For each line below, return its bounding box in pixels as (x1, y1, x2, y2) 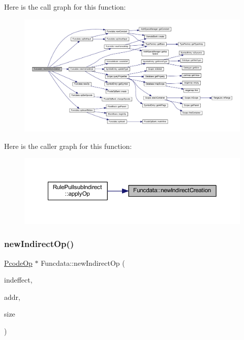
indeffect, (4, 274, 33, 285)
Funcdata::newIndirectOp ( (41, 257, 125, 268)
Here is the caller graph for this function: (4, 140, 132, 151)
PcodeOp (4, 257, 33, 268)
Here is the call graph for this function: (4, 2, 126, 12)
